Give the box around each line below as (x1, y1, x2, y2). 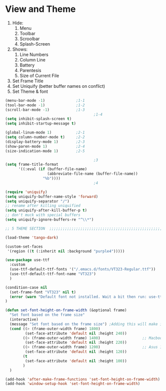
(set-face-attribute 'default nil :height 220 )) (25, 340, 127, 345)
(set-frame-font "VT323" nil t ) (9, 289, 77, 295)
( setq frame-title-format (5, 162, 58, 167)
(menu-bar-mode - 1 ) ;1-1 (5, 98, 85, 103)
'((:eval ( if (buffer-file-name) (18, 167, 87, 172)
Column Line (19, 57, 46, 63)
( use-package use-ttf (5, 258, 50, 262)
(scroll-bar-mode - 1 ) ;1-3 (5, 107, 85, 112)
